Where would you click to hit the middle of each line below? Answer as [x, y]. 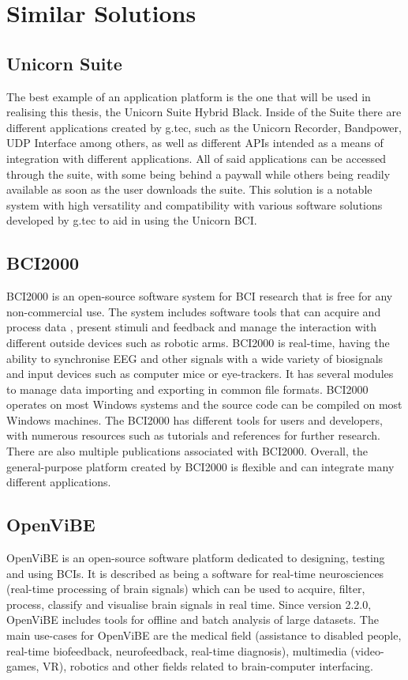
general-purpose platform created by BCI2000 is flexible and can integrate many [200, 466]
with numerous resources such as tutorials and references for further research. [193, 435]
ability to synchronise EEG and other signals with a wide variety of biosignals [195, 358]
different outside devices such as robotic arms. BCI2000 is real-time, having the [198, 342]
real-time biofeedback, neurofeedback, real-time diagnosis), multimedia [177, 650]
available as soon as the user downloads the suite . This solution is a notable [189, 189]
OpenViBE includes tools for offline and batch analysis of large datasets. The [193, 620]
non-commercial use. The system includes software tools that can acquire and [194, 311]
